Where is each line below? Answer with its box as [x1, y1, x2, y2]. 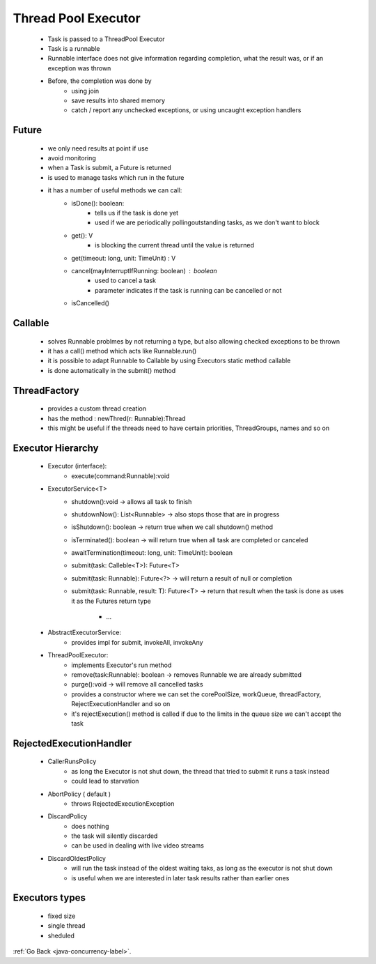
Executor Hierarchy [13, 442, 99, 454]
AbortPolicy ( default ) [47, 790, 111, 798]
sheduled [47, 931, 75, 940]
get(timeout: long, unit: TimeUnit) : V [71, 254, 176, 262]
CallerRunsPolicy [47, 757, 97, 766]
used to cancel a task [95, 276, 157, 285]
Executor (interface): [47, 462, 107, 470]
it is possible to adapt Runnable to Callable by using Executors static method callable [47, 356, 291, 365]
